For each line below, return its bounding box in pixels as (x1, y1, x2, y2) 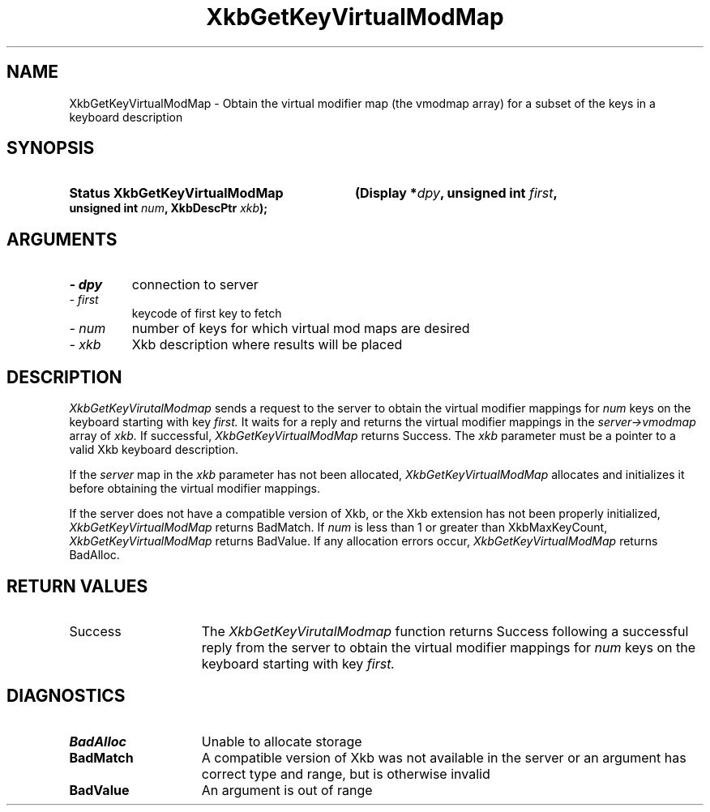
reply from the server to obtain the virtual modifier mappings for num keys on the (201, 639, 695, 656)
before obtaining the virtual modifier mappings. (69, 481, 321, 496)
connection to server (131, 276, 259, 293)
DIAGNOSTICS (6, 686, 126, 707)
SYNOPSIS (6, 138, 95, 159)
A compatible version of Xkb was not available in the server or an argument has (201, 749, 686, 766)
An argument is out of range (201, 781, 373, 798)
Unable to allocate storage (201, 733, 362, 750)
